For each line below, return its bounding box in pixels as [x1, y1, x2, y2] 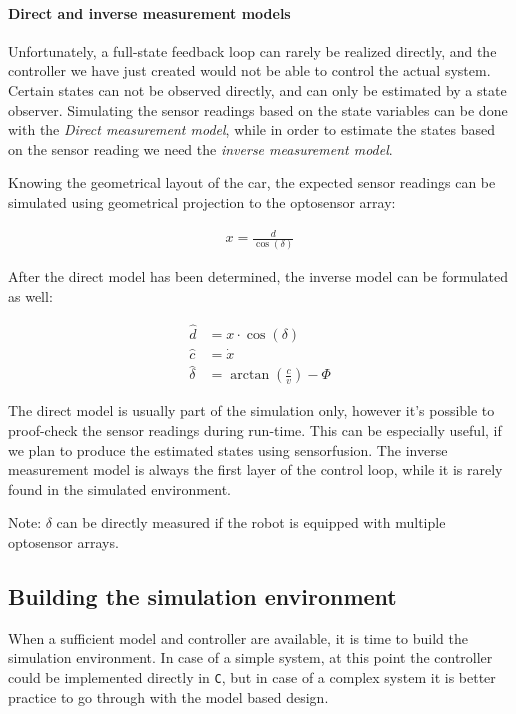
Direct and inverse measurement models [8, 2, 291, 23]
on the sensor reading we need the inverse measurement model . [8, 138, 393, 159]
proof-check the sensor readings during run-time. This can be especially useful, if [8, 419, 502, 440]
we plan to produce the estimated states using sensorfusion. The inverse [8, 439, 448, 460]
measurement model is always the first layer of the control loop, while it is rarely [8, 459, 503, 480]
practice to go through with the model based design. [8, 686, 329, 707]
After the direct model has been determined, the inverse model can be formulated [8, 266, 509, 287]
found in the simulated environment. [8, 478, 231, 499]
